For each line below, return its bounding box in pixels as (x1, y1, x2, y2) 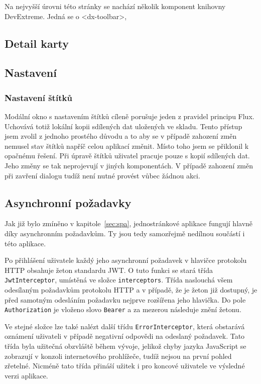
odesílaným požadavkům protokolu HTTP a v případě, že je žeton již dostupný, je (5, 284, 257, 295)
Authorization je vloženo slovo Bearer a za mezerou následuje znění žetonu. (5, 304, 241, 315)
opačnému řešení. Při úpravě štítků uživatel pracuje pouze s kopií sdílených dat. (5, 150, 250, 161)
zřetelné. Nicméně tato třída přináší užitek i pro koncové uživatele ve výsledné (5, 360, 245, 371)
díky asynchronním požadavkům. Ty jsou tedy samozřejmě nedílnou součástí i (5, 228, 245, 238)
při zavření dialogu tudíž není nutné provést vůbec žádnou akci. (5, 170, 200, 180)
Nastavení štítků (5, 91, 72, 104)
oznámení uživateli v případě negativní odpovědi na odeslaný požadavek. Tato (5, 331, 245, 341)
